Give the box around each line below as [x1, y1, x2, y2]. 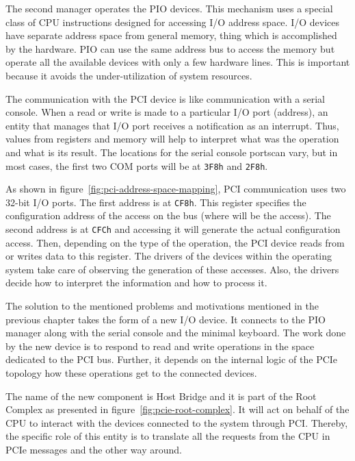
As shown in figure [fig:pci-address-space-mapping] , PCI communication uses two [5, 182, 346, 196]
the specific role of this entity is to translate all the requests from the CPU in [5, 429, 330, 443]
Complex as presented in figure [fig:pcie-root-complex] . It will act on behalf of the [5, 402, 350, 416]
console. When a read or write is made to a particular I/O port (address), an [5, 105, 328, 119]
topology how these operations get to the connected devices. [5, 366, 257, 380]
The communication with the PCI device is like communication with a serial [5, 91, 326, 105]
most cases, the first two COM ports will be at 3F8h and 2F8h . [5, 158, 268, 173]
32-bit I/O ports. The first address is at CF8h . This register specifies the [5, 195, 306, 209]
